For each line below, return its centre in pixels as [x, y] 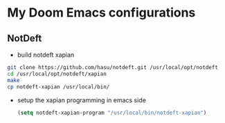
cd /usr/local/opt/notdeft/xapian [57, 74]
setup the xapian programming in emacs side [82, 100]
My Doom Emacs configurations [101, 13]
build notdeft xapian [46, 55]
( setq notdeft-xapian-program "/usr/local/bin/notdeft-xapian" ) [112, 113]
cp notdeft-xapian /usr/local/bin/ [58, 87]
